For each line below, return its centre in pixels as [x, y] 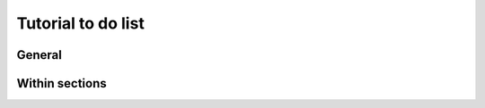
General [40, 55]
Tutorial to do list [81, 23]
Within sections [62, 83]
